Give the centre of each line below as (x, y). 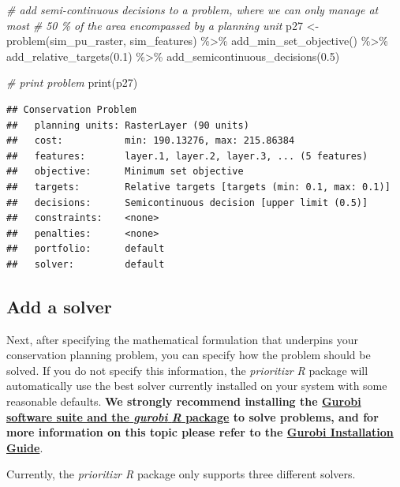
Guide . (25, 447)
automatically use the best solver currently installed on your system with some (197, 386)
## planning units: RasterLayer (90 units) (128, 125)
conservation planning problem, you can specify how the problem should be (189, 355)
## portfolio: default (86, 249)
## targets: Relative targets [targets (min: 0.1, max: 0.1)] (198, 187)
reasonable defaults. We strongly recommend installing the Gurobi (184, 401)
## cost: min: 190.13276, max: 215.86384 (151, 141)
